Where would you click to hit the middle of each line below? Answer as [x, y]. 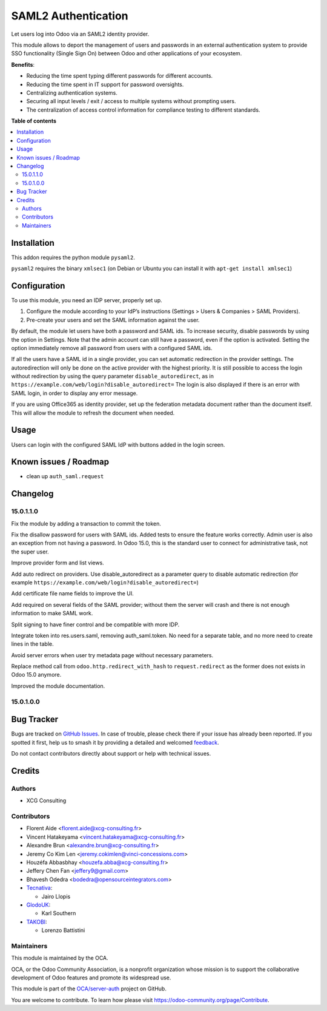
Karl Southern [59, 913]
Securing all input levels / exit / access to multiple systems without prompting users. [131, 101]
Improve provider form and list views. [58, 563]
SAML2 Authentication [70, 16]
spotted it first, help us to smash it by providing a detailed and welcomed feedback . [115, 742]
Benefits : [23, 64]
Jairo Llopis [56, 896]
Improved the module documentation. [58, 686]
